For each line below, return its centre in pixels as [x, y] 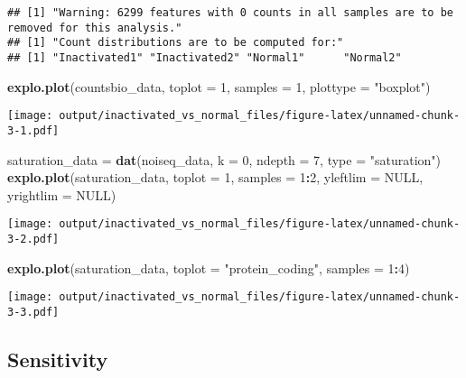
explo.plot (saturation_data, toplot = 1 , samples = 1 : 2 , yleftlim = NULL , [215, 177]
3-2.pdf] [33, 239]
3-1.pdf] [33, 130]
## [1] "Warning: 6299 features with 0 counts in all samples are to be [230, 13]
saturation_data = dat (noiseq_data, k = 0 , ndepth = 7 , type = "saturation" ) [224, 159]
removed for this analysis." [95, 28]
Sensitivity [58, 359]
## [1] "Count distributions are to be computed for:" [176, 43]
